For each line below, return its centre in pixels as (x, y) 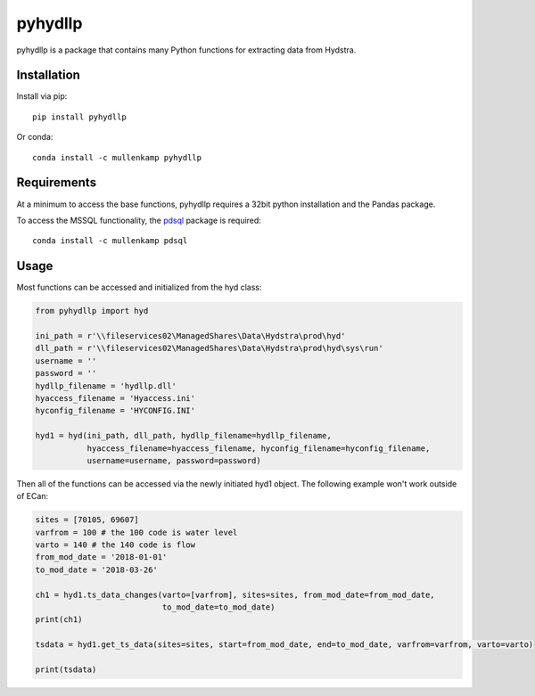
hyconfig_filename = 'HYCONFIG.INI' (115, 411)
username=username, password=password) (174, 460)
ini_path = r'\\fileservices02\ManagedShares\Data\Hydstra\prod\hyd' (190, 336)
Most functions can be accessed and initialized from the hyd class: (139, 287)
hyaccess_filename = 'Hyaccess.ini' (115, 398)
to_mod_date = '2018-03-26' (96, 569)
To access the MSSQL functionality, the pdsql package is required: (139, 220)
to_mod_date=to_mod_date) (218, 607)
